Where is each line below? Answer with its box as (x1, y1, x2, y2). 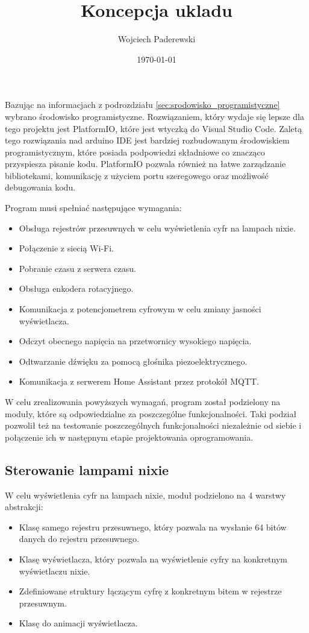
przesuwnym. (19, 596, 67, 609)
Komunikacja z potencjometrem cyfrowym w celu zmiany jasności (19, 303, 261, 315)
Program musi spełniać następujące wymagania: (5, 201, 182, 214)
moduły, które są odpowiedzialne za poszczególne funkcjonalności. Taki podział (5, 407, 297, 420)
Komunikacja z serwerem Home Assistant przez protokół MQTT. (19, 375, 260, 388)
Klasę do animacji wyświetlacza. (19, 617, 138, 629)
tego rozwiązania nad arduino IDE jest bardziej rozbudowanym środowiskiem (5, 134, 290, 146)
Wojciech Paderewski (117, 33, 196, 45)
